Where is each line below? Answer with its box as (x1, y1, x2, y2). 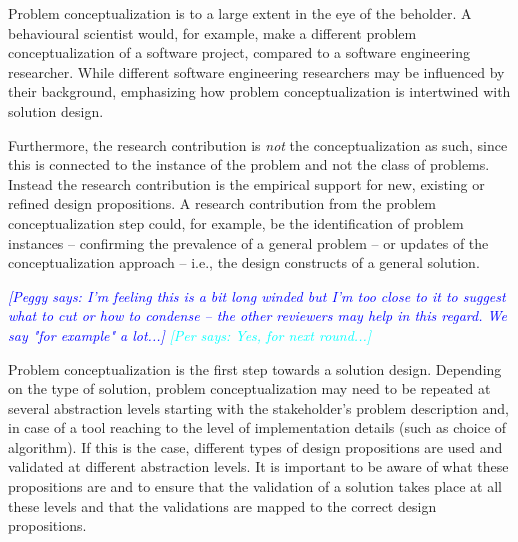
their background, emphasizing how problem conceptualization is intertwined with (8, 81, 511, 102)
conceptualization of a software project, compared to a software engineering (8, 42, 470, 63)
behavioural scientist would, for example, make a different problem (8, 22, 417, 43)
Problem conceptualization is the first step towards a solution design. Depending (8, 358, 502, 379)
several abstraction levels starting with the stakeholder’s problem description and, (8, 397, 509, 418)
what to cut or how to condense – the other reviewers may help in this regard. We (8, 305, 507, 326)
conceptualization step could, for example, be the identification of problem (8, 212, 464, 233)
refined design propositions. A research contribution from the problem (8, 193, 437, 214)
